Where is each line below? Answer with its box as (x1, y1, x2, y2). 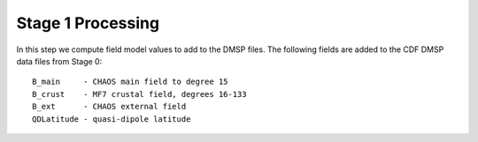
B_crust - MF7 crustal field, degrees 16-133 (32, 89, 247, 99)
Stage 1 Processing (16, 13, 159, 33)
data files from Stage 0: (16, 56, 103, 66)
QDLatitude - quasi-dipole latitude (32, 114, 191, 123)
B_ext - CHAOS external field (32, 101, 187, 112)
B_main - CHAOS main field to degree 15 (32, 77, 229, 87)
